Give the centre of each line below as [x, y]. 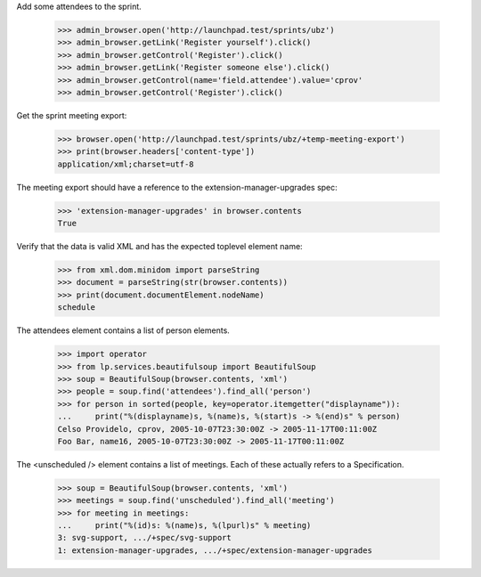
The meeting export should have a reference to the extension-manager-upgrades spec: [177, 187]
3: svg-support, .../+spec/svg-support [144, 538]
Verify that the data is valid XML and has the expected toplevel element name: [159, 247]
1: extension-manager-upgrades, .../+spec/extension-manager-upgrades [215, 550]
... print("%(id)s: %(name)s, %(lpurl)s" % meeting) [184, 526]
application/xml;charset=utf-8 [126, 164]
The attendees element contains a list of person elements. [123, 330]
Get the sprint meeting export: [72, 115]
